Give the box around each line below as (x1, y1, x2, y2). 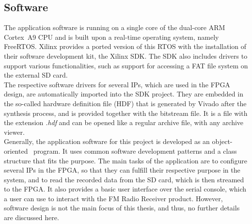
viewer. (4, 127, 25, 137)
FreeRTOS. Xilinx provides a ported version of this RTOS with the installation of (4, 41, 247, 51)
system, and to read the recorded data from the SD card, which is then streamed (4, 174, 244, 184)
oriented (4, 145, 28, 156)
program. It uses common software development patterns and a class (33, 145, 237, 156)
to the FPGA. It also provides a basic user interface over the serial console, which (4, 184, 247, 194)
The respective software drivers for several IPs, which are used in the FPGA (4, 79, 230, 89)
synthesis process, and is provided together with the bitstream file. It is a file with (4, 108, 248, 118)
